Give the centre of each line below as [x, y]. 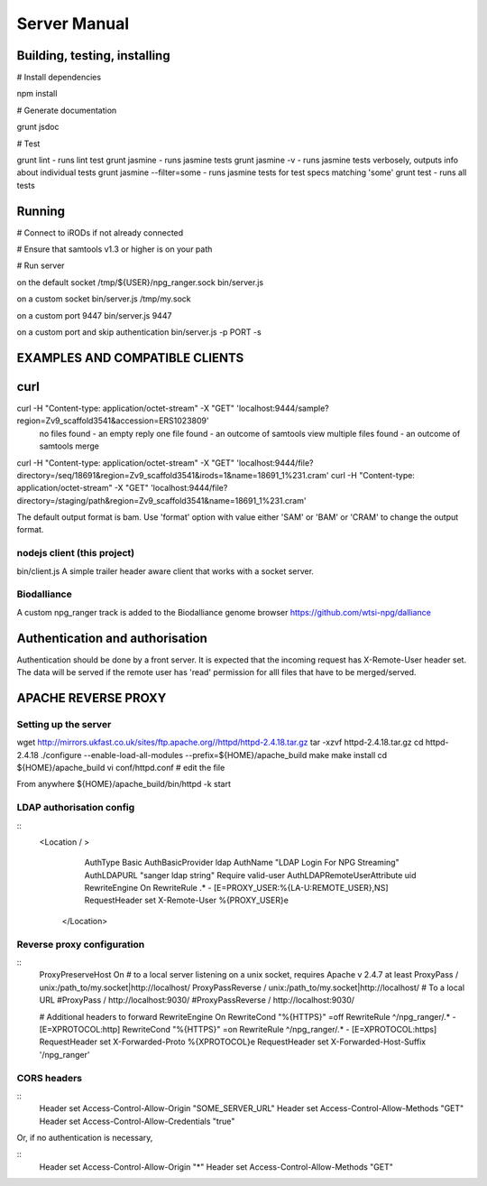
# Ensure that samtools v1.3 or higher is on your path [115, 249]
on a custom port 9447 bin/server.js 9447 [94, 315]
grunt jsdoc [38, 127]
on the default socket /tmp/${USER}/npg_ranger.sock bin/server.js [140, 282]
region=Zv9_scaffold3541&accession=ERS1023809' [113, 421]
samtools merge [69, 446]
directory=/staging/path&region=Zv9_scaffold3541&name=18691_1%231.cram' [161, 500]
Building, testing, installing [93, 56]
